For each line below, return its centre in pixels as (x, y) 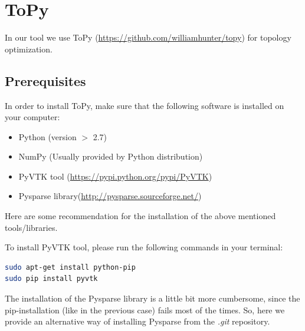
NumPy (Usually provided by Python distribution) (111, 156)
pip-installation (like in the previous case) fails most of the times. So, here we (145, 310)
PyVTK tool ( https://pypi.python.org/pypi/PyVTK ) (115, 176)
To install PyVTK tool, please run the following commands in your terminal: (144, 247)
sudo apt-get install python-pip (70, 267)
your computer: (32, 117)
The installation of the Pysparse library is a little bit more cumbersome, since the (152, 298)
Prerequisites (45, 80)
